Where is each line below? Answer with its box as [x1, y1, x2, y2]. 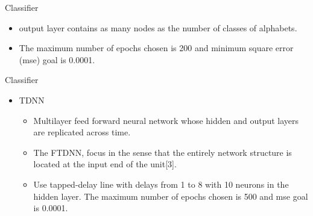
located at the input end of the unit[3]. [33, 158, 177, 170]
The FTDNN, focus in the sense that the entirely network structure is [33, 146, 292, 158]
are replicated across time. [33, 126, 131, 138]
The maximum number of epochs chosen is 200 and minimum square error [19, 42, 294, 54]
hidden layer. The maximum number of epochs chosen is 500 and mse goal [33, 190, 308, 202]
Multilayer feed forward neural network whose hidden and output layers [33, 114, 299, 126]
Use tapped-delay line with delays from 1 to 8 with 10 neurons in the [33, 177, 289, 190]
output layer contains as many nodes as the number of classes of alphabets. [19, 21, 297, 34]
